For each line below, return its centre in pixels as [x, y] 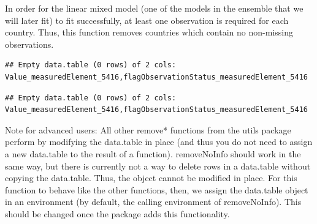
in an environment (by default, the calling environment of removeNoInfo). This [153, 202]
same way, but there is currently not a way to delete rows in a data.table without [158, 166]
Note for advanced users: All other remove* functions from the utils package [148, 129]
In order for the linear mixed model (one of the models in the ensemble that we [154, 8]
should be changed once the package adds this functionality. [117, 213]
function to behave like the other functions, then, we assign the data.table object [157, 189]
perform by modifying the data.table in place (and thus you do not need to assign [159, 142]
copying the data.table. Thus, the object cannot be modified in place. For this [151, 178]
